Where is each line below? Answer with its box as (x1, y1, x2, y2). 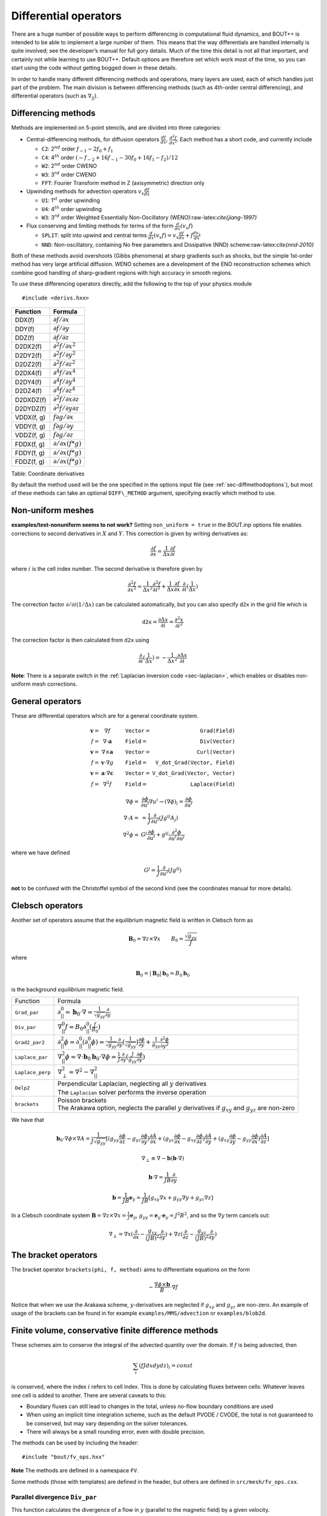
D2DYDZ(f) (15, 404, 47, 413)
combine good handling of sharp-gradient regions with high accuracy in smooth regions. (11, 269, 233, 276)
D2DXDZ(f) (15, 395, 47, 404)
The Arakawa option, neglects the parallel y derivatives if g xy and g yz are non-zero (58, 1104, 295, 1113)
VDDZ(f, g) (15, 431, 45, 440)
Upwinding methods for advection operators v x (26, 188, 145, 196)
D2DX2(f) (15, 343, 42, 351)
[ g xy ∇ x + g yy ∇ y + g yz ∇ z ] (148, 1194, 214, 1202)
